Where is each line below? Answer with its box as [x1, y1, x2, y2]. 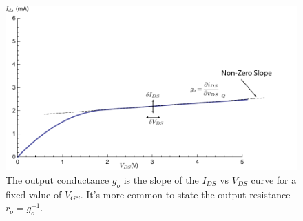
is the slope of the [123, 172, 199, 187]
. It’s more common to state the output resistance [80, 187, 291, 201]
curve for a [251, 172, 297, 187]
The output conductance [6, 172, 109, 187]
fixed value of [6, 187, 62, 201]
